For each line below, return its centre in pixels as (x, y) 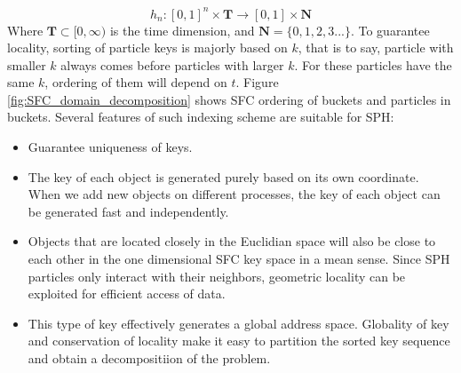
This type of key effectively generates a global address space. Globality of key (238, 323)
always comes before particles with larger (172, 64)
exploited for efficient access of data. (127, 294)
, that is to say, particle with (376, 48)
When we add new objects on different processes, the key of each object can (234, 194)
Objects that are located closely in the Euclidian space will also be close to (232, 241)
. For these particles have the (373, 64)
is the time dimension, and (182, 30)
